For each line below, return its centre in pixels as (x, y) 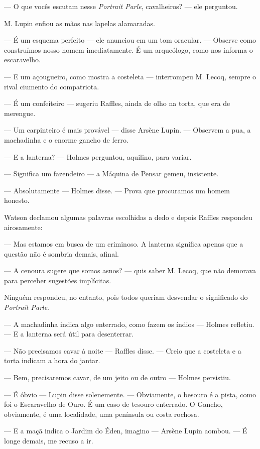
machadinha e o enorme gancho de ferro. (66, 139)
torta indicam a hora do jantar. (52, 360)
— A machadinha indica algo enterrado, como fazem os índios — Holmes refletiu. (129, 324)
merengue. (20, 113)
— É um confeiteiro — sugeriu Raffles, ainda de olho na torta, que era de (117, 103)
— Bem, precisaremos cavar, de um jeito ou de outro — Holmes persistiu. (117, 377)
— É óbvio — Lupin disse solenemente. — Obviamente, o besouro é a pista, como (130, 394)
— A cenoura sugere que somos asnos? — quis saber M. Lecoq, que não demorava (130, 270)
